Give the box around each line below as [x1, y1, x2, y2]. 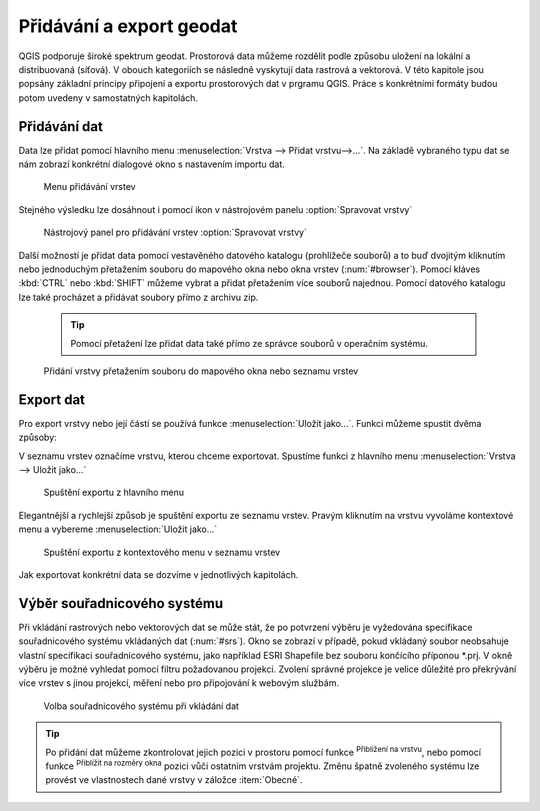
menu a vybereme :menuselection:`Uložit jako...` [18, 523, 218, 535]
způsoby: [18, 431, 57, 444]
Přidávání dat [18, 118, 104, 135]
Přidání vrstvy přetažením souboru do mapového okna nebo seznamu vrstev [43, 365, 359, 377]
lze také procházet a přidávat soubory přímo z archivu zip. [18, 291, 259, 303]
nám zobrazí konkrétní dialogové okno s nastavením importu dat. [18, 158, 285, 170]
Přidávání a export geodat [18, 15, 238, 37]
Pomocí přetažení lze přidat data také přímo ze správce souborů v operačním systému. [70, 337, 429, 349]
